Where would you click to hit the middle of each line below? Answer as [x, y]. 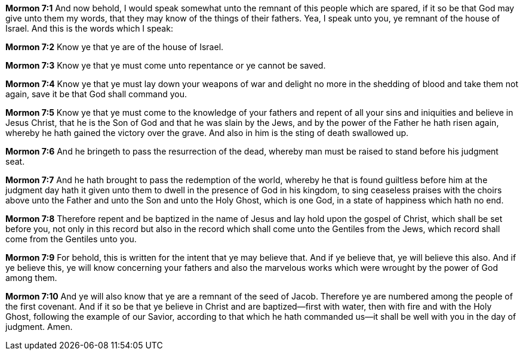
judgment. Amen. [39, 327]
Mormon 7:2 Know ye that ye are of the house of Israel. [115, 47]
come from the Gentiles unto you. [71, 239]
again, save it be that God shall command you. [96, 94]
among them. [31, 278]
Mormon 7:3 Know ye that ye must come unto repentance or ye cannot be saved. [166, 65]
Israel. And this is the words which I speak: [89, 28]
